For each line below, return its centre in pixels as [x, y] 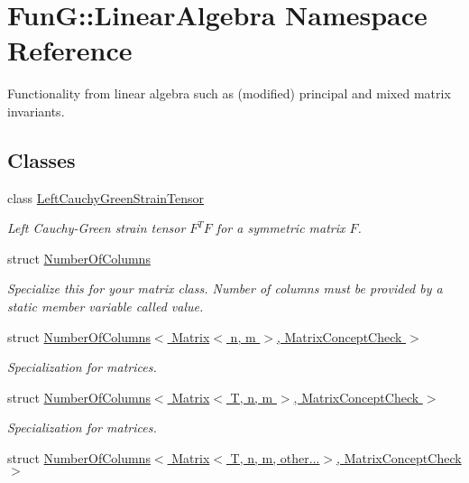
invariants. [36, 111]
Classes [41, 159]
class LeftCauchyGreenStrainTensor [106, 197]
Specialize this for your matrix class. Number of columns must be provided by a [225, 288]
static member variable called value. [106, 307]
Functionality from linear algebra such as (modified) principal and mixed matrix [229, 93]
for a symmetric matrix [280, 228]
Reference [70, 50]
